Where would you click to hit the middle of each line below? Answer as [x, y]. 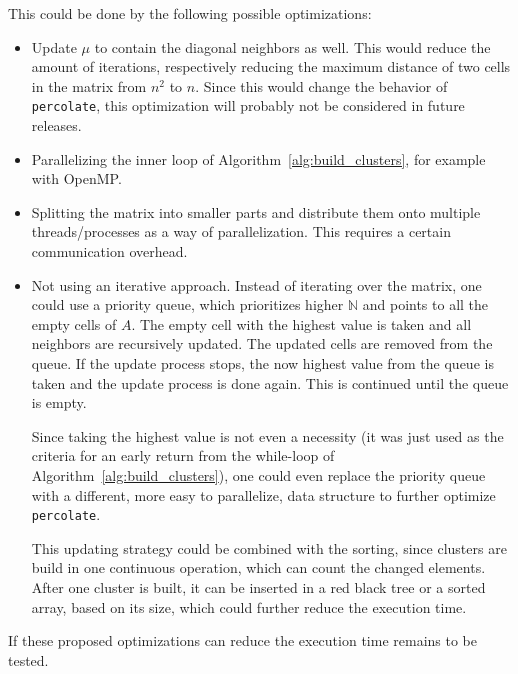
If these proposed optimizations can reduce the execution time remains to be [242, 640]
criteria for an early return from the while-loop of [183, 455]
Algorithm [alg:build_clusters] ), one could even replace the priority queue [258, 474]
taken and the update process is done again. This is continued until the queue [270, 382]
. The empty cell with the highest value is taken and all [301, 323]
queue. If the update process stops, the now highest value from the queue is [262, 362]
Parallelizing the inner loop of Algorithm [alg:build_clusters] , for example [258, 158]
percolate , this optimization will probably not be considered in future [248, 105]
